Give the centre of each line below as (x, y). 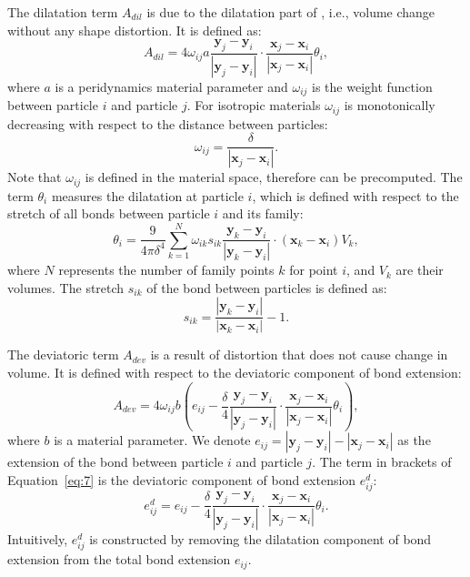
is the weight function (372, 86)
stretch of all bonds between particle (109, 213)
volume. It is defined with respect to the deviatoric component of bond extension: (235, 372)
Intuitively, (38, 539)
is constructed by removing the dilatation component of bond (260, 539)
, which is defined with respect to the (355, 195)
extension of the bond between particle (115, 462)
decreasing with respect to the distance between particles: (168, 123)
